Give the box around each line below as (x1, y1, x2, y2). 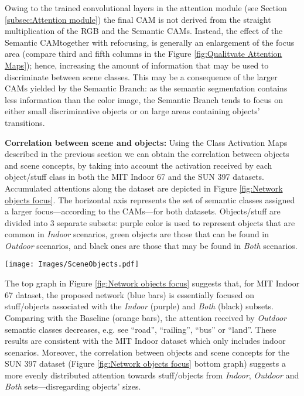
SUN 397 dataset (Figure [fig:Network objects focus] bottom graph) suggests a (5, 357, 286, 370)
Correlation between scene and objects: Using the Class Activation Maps (5, 136, 288, 148)
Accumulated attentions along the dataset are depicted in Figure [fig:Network (5, 182, 283, 194)
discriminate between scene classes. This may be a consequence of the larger (5, 70, 278, 83)
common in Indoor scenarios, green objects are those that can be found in (5, 228, 269, 240)
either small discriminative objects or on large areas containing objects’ (5, 105, 260, 117)
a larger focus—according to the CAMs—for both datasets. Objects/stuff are (5, 205, 281, 217)
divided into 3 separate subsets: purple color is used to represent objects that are (5, 216, 295, 228)
